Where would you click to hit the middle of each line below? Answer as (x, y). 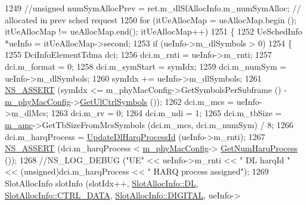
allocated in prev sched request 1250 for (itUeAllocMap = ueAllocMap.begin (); (151, 19)
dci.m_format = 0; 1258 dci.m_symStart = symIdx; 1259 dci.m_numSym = (146, 66)
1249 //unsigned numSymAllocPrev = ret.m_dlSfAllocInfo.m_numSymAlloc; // (153, 8)
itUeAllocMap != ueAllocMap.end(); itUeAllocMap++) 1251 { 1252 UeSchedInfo (153, 31)
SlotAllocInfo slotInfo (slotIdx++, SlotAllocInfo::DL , (102, 183)
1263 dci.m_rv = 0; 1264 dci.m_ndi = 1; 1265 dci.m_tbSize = (166, 113)
